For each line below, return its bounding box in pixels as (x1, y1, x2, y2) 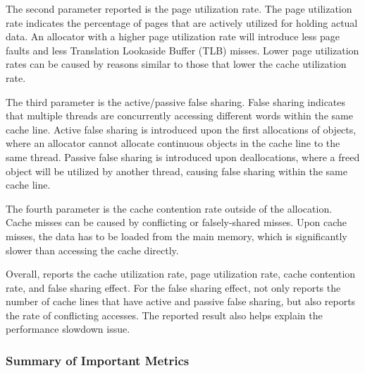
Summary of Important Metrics (6, 351, 190, 369)
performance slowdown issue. (6, 321, 130, 336)
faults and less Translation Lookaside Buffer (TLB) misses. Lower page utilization (6, 42, 359, 57)
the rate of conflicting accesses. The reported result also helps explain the (6, 307, 323, 322)
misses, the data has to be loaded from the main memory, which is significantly (6, 228, 347, 243)
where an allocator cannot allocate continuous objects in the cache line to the (6, 136, 340, 150)
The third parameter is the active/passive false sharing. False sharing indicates (6, 94, 346, 109)
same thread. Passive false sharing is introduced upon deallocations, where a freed (6, 149, 360, 164)
